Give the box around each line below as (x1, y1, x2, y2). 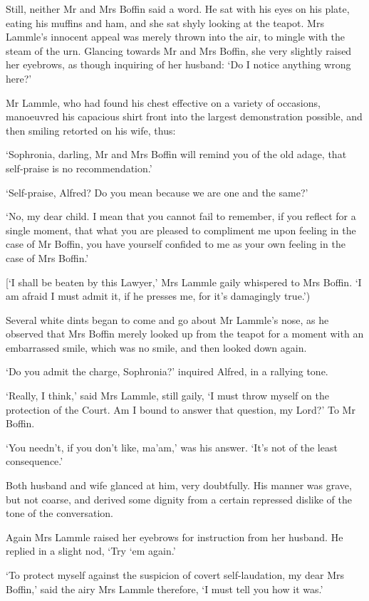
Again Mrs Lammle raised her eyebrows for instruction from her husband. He (6, 529, 343, 544)
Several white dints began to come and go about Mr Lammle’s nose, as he (6, 312, 329, 327)
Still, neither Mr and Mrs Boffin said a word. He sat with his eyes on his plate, (6, 1, 350, 16)
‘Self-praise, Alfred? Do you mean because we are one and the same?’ (6, 184, 308, 199)
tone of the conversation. (6, 506, 114, 521)
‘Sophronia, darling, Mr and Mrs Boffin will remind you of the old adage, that (6, 147, 347, 162)
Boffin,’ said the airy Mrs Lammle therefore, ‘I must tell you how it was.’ (6, 581, 323, 596)
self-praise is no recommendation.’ (6, 160, 152, 175)
